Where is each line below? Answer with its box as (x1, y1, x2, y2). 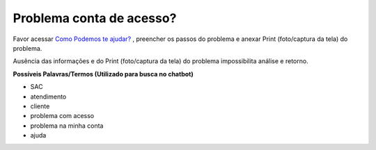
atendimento (30, 92, 67, 101)
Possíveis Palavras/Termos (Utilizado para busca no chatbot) (13, 69, 194, 78)
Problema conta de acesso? (13, 10, 177, 26)
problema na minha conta (30, 122, 104, 130)
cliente (30, 101, 50, 110)
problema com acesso (30, 112, 94, 120)
